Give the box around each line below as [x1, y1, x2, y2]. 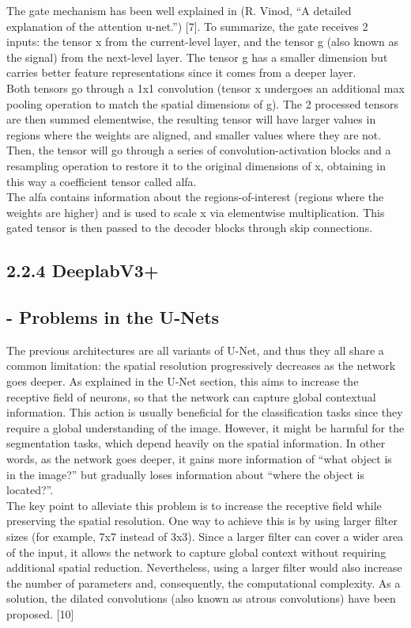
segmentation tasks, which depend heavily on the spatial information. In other [6, 435, 386, 451]
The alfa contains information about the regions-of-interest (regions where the [6, 188, 384, 205]
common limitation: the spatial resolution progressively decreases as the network [6, 357, 396, 374]
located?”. [6, 481, 54, 498]
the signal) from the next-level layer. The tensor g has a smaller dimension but [6, 48, 388, 65]
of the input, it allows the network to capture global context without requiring [6, 543, 386, 560]
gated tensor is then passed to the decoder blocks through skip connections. [6, 219, 373, 236]
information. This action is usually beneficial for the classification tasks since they [6, 404, 403, 421]
